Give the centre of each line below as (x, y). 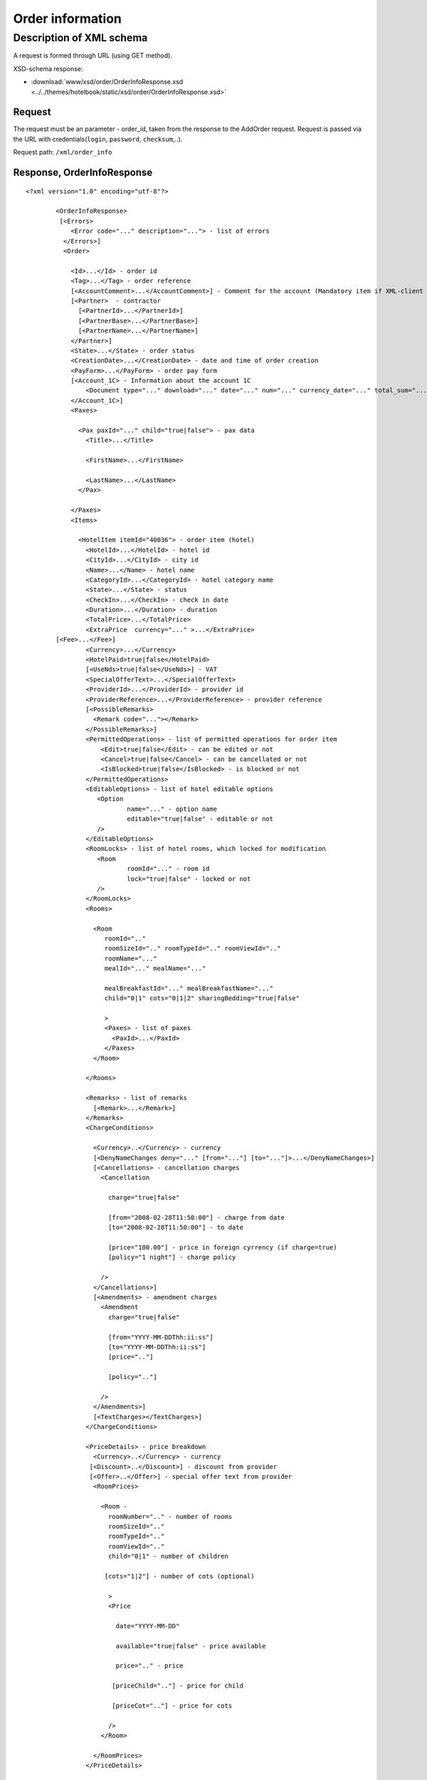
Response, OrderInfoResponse (83, 173)
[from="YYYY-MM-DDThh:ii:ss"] (160, 1337)
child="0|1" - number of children (168, 1556)
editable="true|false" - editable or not (200, 819)
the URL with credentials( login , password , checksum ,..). (98, 139)
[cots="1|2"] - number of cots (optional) (180, 1576)
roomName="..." (131, 958)
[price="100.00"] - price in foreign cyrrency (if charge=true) (222, 1247)
